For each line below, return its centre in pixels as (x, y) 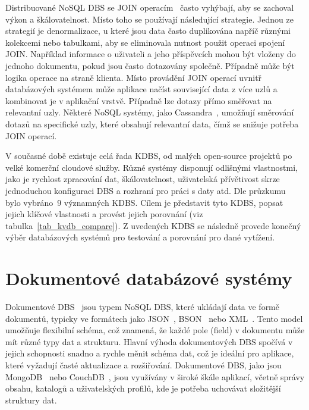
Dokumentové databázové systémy (149, 278)
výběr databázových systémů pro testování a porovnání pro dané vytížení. (140, 237)
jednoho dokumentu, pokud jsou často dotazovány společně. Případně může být (150, 65)
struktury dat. (31, 400)
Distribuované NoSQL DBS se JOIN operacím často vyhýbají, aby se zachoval (150, 7)
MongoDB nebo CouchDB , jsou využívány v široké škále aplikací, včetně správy (155, 376)
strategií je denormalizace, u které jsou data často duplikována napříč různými (148, 31)
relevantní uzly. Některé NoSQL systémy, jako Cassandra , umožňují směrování (150, 112)
